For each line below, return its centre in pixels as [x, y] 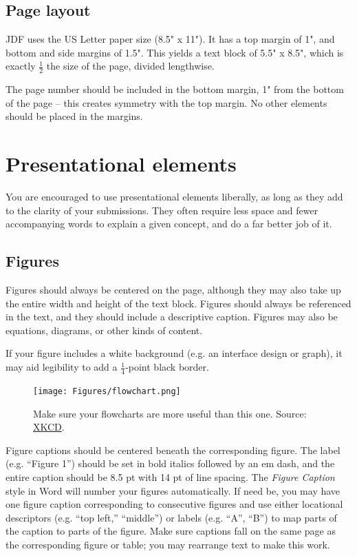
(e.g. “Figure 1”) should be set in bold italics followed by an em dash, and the [170, 463]
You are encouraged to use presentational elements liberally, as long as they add [174, 197]
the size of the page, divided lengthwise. [130, 66]
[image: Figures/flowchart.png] [107, 391]
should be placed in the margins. [74, 116]
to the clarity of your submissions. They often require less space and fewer [162, 210]
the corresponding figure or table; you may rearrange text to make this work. [168, 544]
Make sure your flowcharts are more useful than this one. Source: [170, 413]
